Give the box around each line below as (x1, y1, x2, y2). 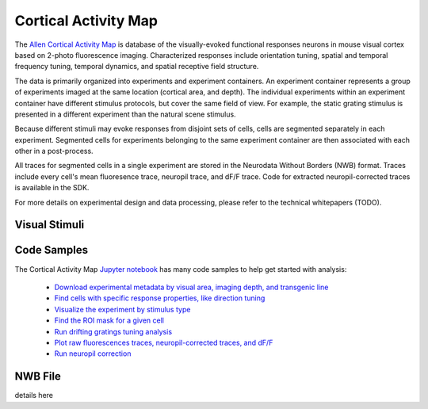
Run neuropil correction (54, 349, 132, 358)
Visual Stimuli (14, 218, 85, 231)
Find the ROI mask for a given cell (54, 315, 164, 325)
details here (14, 391, 53, 400)
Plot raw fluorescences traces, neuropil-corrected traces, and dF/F (54, 338, 273, 347)
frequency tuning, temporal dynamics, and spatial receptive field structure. (14, 62, 259, 71)
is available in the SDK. (14, 183, 90, 193)
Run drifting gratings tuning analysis (54, 327, 173, 336)
